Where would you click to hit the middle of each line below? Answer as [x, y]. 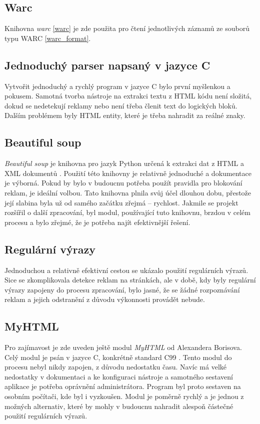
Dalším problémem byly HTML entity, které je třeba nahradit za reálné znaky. [125, 115]
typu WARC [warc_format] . [48, 38]
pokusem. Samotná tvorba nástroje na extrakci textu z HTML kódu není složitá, [128, 96]
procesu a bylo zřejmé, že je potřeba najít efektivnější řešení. [97, 222]
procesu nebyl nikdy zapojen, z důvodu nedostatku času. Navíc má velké [116, 367]
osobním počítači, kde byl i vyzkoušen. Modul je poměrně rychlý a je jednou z [124, 396]
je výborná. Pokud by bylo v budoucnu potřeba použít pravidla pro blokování [123, 183]
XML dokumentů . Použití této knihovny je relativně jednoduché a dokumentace [128, 173]
